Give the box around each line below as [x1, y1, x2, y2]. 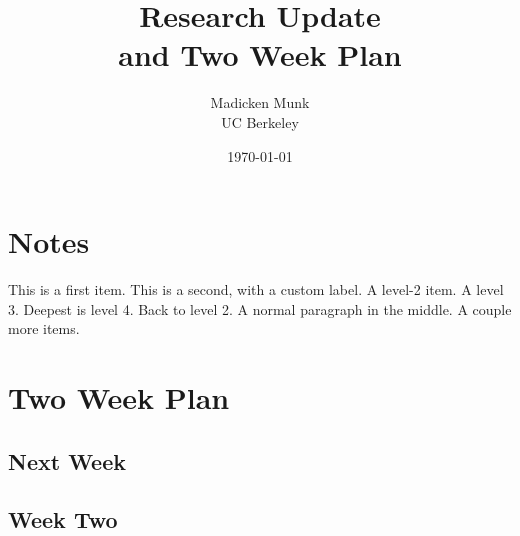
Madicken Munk [210, 92, 310, 113]
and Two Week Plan [118, 34, 402, 75]
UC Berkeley [221, 111, 299, 132]
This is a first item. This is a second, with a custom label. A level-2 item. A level [8, 279, 504, 300]
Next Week [8, 445, 126, 476]
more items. [8, 318, 80, 339]
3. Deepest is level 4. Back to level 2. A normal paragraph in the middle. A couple [8, 298, 512, 319]
